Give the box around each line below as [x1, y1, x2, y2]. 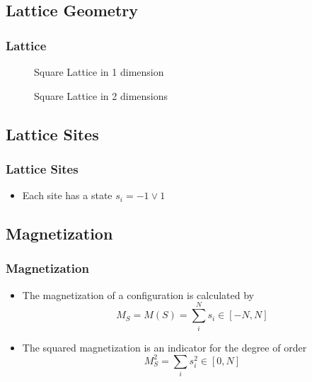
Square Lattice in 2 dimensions [34, 88, 168, 103]
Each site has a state [22, 188, 112, 203]
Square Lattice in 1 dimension [34, 64, 164, 79]
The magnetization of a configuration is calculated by [22, 287, 254, 302]
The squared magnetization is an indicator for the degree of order [22, 339, 307, 354]
